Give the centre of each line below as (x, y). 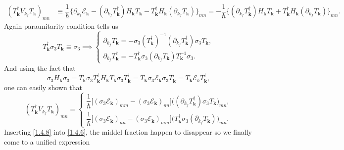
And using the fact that (40, 68)
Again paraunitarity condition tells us (61, 26)
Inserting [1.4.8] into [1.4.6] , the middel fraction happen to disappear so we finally (128, 132)
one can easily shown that (43, 87)
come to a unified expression (47, 141)
